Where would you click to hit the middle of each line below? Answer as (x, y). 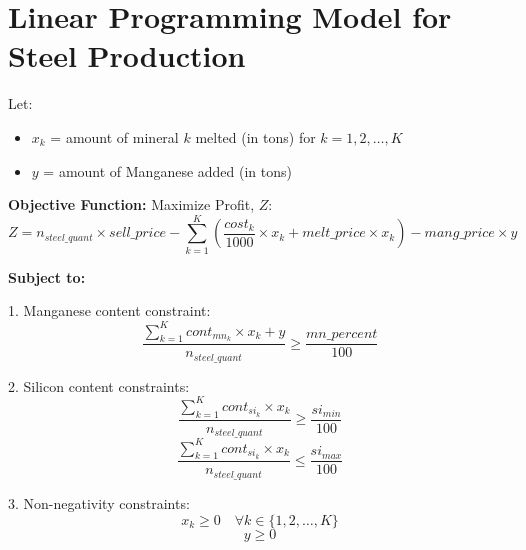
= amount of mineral (114, 136)
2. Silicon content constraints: (99, 385)
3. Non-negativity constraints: (99, 502)
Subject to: (47, 276)
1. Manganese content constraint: (109, 310)
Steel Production (127, 55)
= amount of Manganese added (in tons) (168, 170)
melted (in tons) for (255, 136)
